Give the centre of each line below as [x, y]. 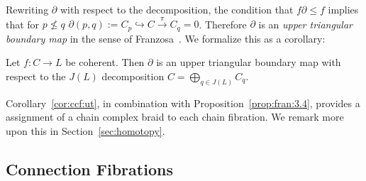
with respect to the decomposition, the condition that [177, 9]
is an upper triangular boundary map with [249, 62]
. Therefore [223, 24]
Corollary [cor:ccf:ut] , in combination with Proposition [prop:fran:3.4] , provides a [183, 103]
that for [23, 24]
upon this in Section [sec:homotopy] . [85, 131]
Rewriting [27, 9]
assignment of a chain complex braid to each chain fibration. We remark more [175, 117]
